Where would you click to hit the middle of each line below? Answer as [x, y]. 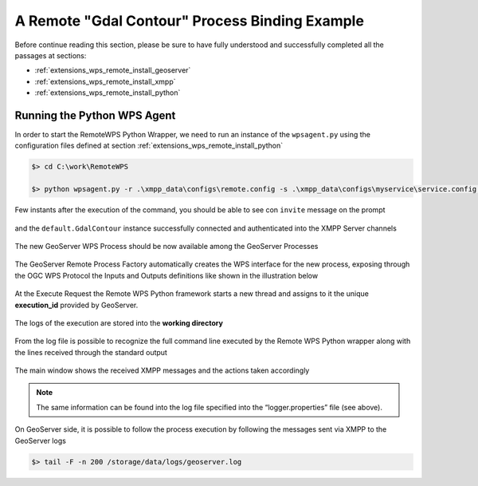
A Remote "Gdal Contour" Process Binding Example [189, 21]
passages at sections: [51, 55]
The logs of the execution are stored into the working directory [119, 322]
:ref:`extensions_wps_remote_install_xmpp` [105, 81]
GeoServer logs [41, 441]
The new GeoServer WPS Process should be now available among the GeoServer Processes [167, 246]
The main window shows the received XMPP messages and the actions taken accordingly [162, 370]
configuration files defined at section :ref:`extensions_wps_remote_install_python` [149, 146]
